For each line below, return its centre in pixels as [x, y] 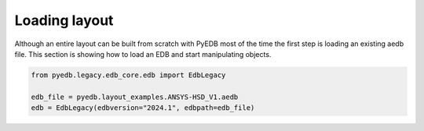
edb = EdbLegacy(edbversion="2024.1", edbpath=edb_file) [143, 108]
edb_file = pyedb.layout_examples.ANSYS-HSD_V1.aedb [135, 97]
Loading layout [64, 20]
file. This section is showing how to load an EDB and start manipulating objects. [143, 54]
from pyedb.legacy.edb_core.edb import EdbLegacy [128, 75]
